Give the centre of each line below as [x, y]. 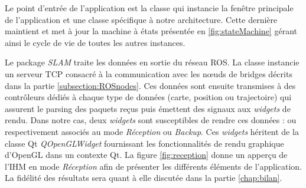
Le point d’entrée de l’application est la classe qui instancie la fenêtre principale [149, 8]
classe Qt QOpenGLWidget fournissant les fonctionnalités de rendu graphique [144, 143]
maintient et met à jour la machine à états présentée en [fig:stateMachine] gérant [151, 31]
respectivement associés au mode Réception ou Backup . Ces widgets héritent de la [152, 131]
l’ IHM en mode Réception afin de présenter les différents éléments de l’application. [154, 166]
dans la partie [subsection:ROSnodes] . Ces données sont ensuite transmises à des [150, 85]
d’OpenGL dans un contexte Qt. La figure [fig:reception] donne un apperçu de [146, 155]
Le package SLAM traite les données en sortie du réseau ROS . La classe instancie [152, 62]
